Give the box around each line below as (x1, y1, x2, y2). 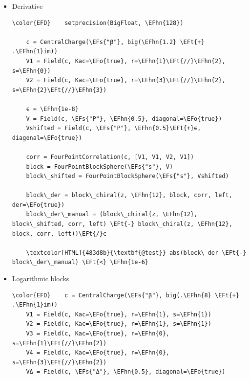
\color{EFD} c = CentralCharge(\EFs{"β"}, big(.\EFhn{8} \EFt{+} (12, 291, 240, 299)
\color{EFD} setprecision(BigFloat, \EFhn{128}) (12, 19, 184, 26)
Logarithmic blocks (12, 273, 69, 284)
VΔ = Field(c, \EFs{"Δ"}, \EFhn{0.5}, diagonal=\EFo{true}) (26, 368, 226, 376)
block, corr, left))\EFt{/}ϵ (12, 230, 107, 237)
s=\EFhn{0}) (12, 67, 51, 74)
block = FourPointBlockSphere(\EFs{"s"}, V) (26, 163, 173, 170)
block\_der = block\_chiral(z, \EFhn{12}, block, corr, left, (26, 192, 232, 199)
